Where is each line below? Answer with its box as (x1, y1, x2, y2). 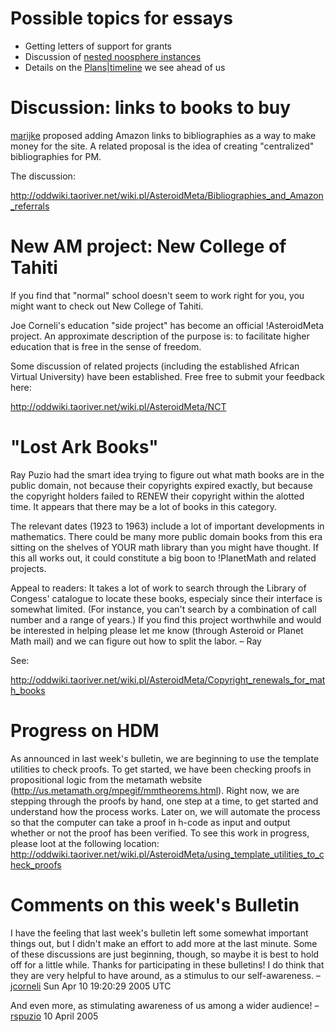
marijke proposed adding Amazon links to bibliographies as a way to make (10, 129, 317, 141)
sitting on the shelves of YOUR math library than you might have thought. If (10, 541, 320, 553)
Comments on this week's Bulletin (10, 893, 300, 916)
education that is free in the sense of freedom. (10, 340, 202, 352)
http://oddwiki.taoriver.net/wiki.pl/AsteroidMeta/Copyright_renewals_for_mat (10, 673, 326, 686)
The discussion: (10, 170, 76, 182)
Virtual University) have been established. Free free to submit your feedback (10, 370, 325, 382)
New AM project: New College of (10, 235, 287, 258)
